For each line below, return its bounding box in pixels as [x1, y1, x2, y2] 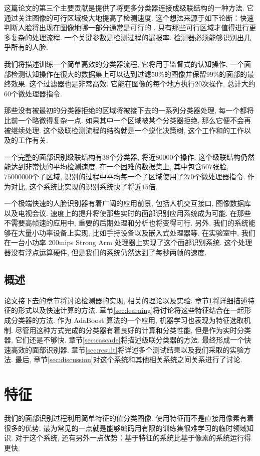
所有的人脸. [11, 42, 48, 52]
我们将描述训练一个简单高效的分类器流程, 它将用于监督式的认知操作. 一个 [4, 58, 244, 69]
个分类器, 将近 [109, 151, 156, 162]
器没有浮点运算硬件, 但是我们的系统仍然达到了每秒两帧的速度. [4, 247, 207, 258]
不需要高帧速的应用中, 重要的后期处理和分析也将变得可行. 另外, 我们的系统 [4, 217, 248, 228]
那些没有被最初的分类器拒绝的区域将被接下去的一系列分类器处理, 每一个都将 [4, 105, 254, 116]
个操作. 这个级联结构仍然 [173, 151, 255, 162]
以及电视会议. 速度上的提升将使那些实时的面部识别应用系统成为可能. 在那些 [4, 207, 251, 218]
